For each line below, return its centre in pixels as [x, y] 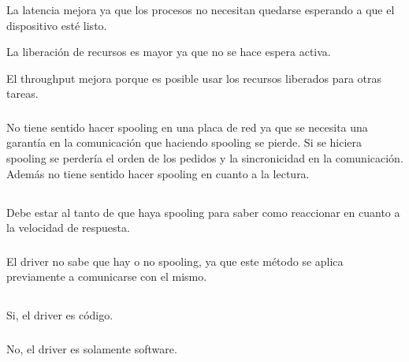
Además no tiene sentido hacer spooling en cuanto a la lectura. [158, 173]
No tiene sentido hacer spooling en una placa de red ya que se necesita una [187, 127]
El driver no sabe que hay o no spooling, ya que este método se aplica [175, 261]
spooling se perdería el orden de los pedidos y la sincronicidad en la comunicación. [205, 158]
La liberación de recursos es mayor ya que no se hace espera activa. [169, 52]
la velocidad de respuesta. [68, 228]
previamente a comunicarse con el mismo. [107, 276]
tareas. [22, 93]
